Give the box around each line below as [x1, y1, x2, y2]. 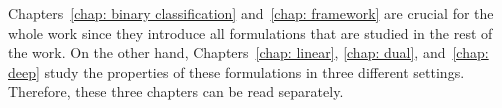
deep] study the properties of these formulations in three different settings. [8, 61, 465, 82]
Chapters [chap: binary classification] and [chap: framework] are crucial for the [8, 3, 494, 23]
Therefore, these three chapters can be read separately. [8, 81, 344, 102]
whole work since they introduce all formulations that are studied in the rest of [8, 22, 493, 43]
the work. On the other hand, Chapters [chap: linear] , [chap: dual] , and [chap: [8, 42, 489, 63]
